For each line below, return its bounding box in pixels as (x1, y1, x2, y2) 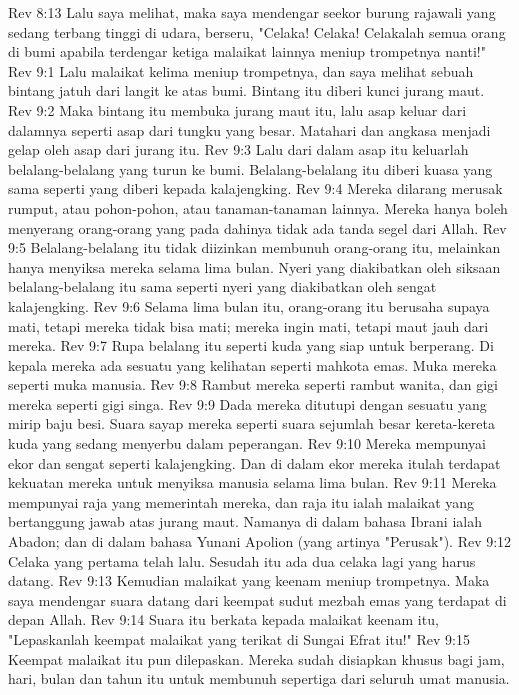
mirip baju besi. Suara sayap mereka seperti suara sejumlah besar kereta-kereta (8, 413, 495, 434)
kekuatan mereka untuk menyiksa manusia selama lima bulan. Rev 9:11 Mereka (8, 472, 497, 493)
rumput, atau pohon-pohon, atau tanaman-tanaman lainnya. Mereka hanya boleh (8, 197, 508, 218)
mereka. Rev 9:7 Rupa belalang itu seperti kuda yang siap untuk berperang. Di (8, 335, 494, 356)
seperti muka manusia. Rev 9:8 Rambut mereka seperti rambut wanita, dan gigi (8, 374, 498, 395)
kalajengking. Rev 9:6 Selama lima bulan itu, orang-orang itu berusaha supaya (8, 295, 490, 316)
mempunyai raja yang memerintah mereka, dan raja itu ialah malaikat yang (8, 491, 475, 512)
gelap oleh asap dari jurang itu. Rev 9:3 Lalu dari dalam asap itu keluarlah (8, 139, 469, 160)
